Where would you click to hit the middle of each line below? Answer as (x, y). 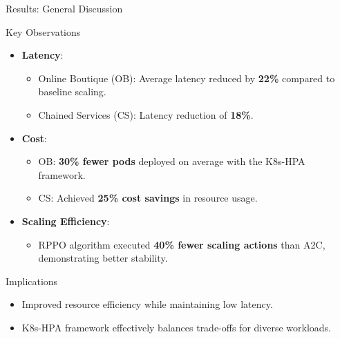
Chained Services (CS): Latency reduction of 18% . (146, 114)
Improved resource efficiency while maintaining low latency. (147, 304)
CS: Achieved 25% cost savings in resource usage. (148, 198)
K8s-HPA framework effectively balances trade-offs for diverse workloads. (177, 327)
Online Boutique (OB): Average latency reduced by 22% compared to (187, 78)
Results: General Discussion (64, 8)
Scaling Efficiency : (66, 221)
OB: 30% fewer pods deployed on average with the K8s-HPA (172, 161)
